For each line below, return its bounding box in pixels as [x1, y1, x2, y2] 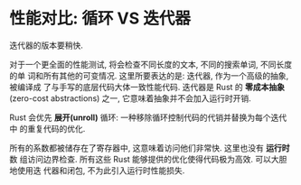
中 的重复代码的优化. [9, 123, 86, 134]
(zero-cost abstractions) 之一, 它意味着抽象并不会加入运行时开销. [9, 92, 251, 104]
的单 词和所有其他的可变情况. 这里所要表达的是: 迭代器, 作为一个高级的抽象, [9, 69, 289, 81]
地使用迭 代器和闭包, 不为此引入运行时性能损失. [9, 164, 185, 176]
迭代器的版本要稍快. [9, 40, 84, 51]
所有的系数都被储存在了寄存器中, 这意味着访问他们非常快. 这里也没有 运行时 [9, 142, 290, 153]
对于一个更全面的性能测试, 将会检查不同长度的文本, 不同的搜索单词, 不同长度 [9, 59, 292, 69]
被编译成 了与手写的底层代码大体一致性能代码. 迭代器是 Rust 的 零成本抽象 [9, 81, 285, 92]
